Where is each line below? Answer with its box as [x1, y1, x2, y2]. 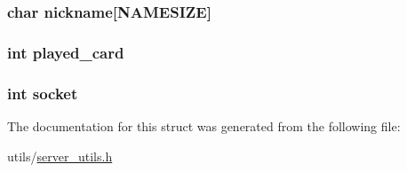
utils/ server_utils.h [7, 146, 113, 165]
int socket [7, 82, 78, 104]
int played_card [7, 41, 124, 63]
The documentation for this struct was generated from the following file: [7, 116, 401, 135]
